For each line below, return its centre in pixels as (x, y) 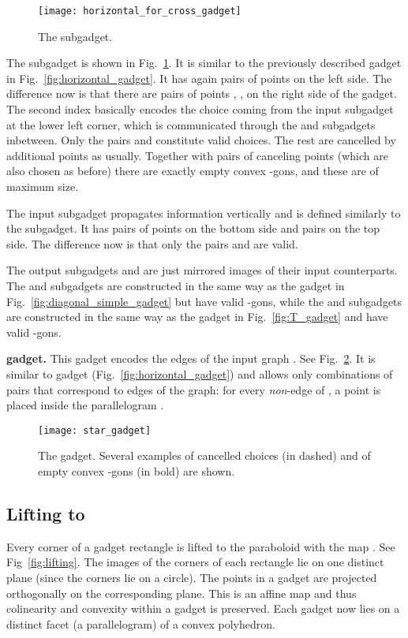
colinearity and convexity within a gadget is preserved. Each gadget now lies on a (203, 608)
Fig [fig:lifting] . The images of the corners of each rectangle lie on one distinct (195, 562)
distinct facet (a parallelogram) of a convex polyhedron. (141, 623)
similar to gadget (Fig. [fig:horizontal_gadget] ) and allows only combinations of (200, 373)
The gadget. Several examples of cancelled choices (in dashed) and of (204, 455)
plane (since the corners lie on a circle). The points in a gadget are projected (192, 577)
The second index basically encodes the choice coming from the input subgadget (200, 109)
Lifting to (46, 513)
